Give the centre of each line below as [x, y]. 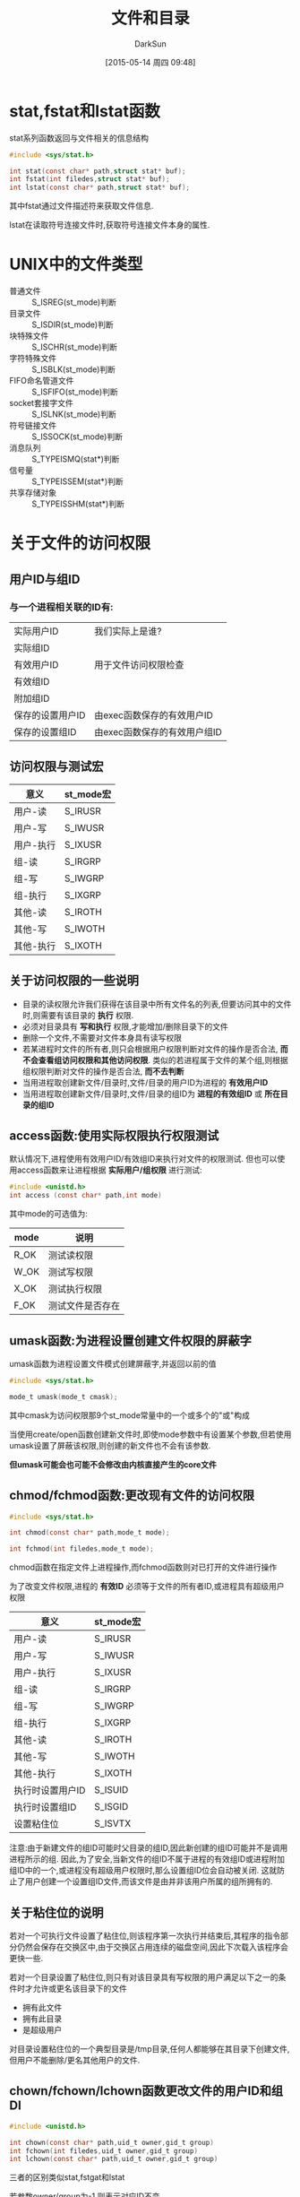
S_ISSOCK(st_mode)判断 [77, 437]
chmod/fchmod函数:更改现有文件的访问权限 [132, 1496]
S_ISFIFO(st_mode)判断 [75, 392]
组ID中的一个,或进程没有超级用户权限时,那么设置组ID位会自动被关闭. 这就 [143, 1871]
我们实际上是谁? [128, 631]
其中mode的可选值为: [48, 1214]
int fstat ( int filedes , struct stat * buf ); [90, 179]
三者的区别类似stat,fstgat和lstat [67, 2177]
